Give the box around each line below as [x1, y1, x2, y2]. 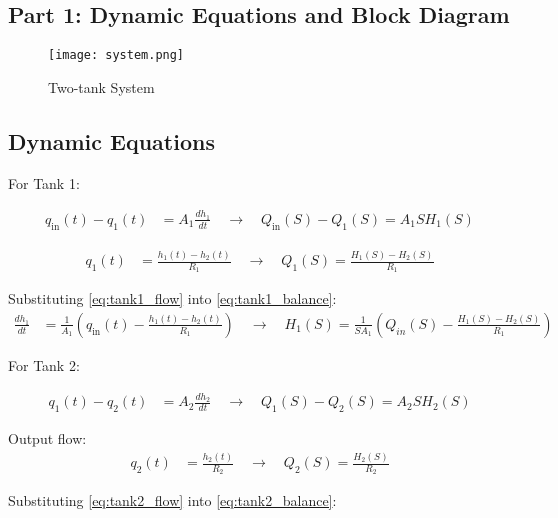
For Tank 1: [8, 172, 80, 193]
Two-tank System [48, 76, 155, 97]
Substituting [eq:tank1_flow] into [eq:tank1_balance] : [8, 288, 337, 309]
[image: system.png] [48, 48, 185, 63]
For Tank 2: [8, 355, 80, 375]
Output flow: [8, 428, 87, 449]
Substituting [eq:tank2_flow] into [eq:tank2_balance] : [8, 490, 337, 511]
